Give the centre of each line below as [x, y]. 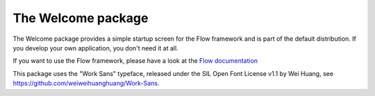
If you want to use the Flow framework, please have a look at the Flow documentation [135, 61]
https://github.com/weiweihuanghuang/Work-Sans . [86, 84]
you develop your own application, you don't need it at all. [95, 48]
